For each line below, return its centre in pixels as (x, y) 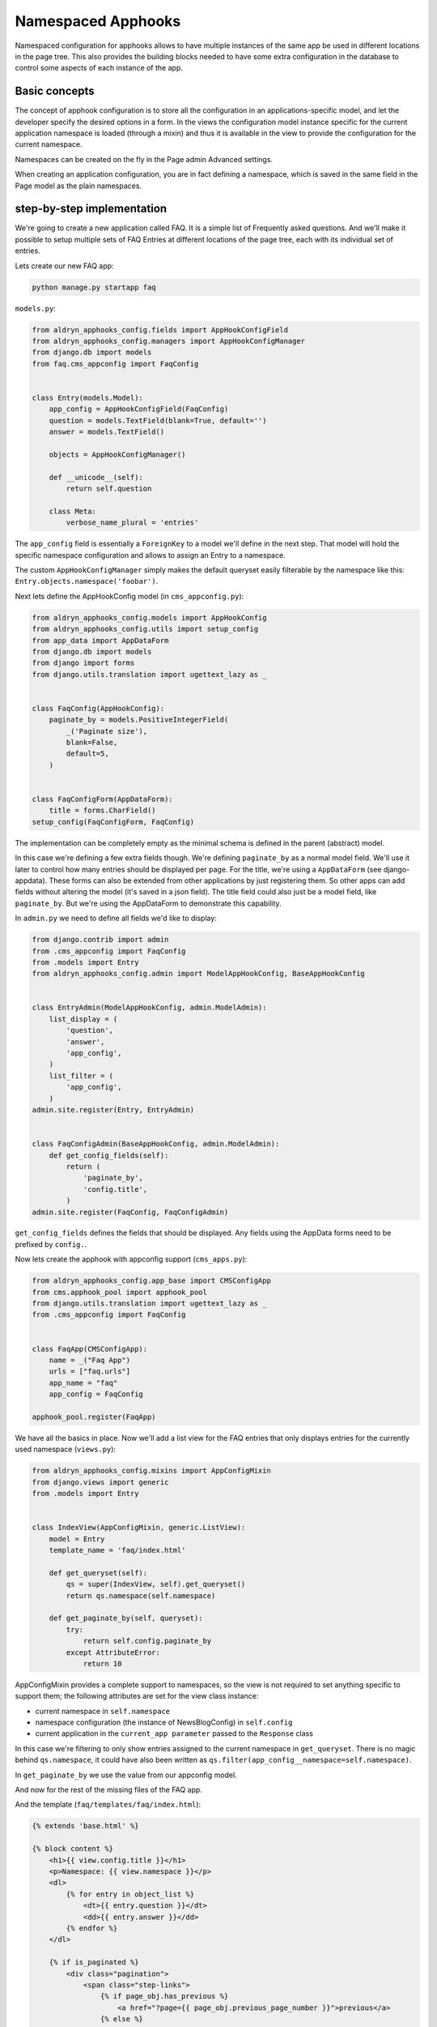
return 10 (102, 1663)
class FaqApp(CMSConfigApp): (90, 1349)
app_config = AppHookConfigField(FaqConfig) (139, 409)
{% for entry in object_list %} (130, 1894)
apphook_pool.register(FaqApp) (94, 1416)
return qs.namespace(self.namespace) (141, 1596)
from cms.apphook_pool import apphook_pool (120, 1292)
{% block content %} (72, 1849)
